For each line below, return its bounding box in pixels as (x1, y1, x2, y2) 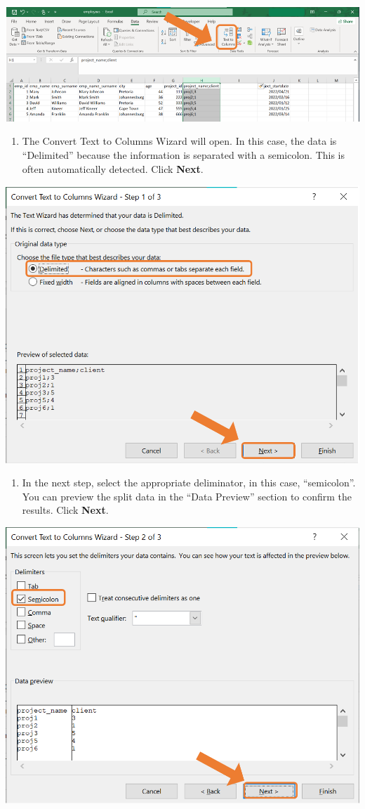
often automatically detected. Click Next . (22, 161, 204, 176)
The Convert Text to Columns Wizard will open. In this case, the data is (22, 134, 337, 148)
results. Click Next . (22, 503, 109, 517)
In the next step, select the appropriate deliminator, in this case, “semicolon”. (22, 475, 356, 490)
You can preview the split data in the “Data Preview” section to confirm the (22, 488, 352, 503)
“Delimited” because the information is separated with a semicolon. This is (22, 147, 345, 162)
